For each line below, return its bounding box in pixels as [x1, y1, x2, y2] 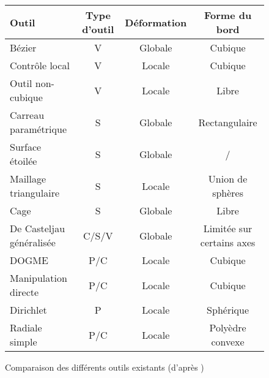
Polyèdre [209, 320, 246, 335]
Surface [10, 140, 42, 154]
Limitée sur [203, 221, 252, 235]
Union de [208, 172, 248, 186]
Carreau [10, 108, 45, 122]
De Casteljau [10, 221, 65, 235]
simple [10, 335, 37, 349]
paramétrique [10, 122, 67, 136]
